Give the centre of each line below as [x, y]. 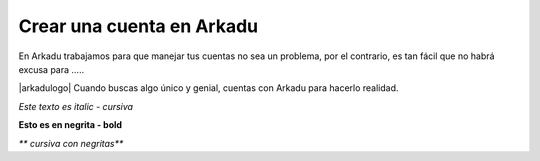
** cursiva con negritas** [71, 143]
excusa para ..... [51, 69]
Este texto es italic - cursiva [76, 106]
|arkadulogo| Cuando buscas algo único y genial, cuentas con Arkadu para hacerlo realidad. [208, 88]
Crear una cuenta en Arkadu [138, 26]
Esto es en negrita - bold [70, 125]
